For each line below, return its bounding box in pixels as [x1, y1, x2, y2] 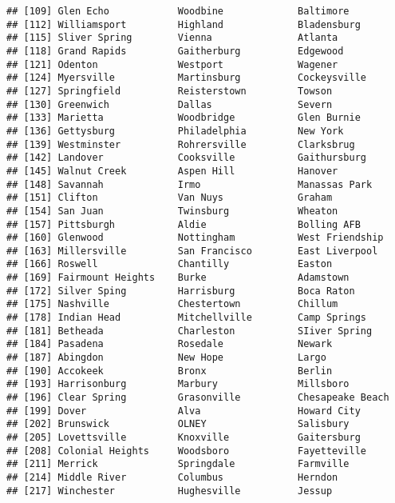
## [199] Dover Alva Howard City [6, 405, 361, 417]
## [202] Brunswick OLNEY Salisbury [6, 418, 350, 430]
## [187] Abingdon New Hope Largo [6, 352, 326, 364]
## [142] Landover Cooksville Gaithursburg [6, 152, 367, 164]
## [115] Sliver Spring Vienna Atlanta [6, 32, 338, 44]
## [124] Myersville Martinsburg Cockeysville [6, 72, 367, 84]
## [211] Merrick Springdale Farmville [6, 458, 350, 470]
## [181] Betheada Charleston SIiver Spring [6, 325, 373, 337]
